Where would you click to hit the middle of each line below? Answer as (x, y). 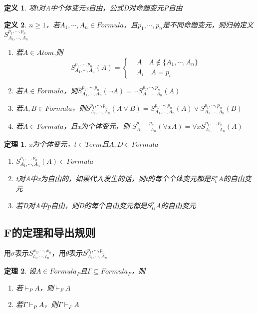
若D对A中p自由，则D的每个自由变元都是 (81, 205)
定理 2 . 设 (20, 271)
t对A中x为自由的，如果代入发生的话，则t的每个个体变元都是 (113, 178)
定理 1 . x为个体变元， (39, 144)
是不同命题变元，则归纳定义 (208, 24)
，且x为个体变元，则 (97, 126)
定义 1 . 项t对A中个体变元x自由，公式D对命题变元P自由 (93, 7)
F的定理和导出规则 (50, 232)
